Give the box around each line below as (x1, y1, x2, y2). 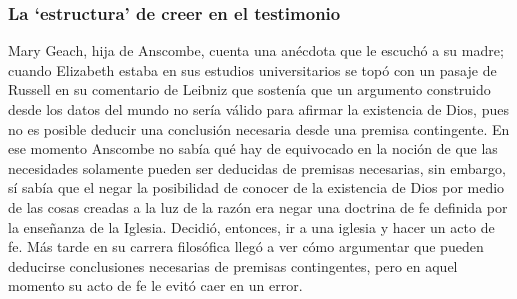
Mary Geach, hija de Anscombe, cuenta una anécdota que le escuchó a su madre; (8, 40, 504, 61)
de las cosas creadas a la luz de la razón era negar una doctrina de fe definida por (8, 196, 508, 217)
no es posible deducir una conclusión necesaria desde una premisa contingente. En (8, 118, 510, 139)
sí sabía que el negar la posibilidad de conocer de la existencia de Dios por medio (8, 177, 505, 198)
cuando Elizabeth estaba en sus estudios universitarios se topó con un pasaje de (8, 59, 497, 80)
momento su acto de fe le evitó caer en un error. (8, 275, 303, 296)
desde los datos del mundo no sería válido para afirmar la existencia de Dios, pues (8, 99, 509, 119)
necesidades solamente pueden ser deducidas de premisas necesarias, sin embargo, (8, 157, 506, 178)
